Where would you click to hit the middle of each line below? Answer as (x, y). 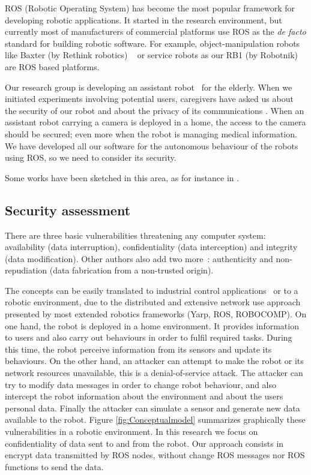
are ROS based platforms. (52, 66)
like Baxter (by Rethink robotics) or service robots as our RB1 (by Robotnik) (152, 55)
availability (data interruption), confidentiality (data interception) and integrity (151, 247)
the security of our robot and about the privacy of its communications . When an (155, 110)
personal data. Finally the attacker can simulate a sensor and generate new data (152, 408)
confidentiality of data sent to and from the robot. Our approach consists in (144, 443)
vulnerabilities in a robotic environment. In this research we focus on (131, 432)
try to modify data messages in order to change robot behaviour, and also (141, 384)
